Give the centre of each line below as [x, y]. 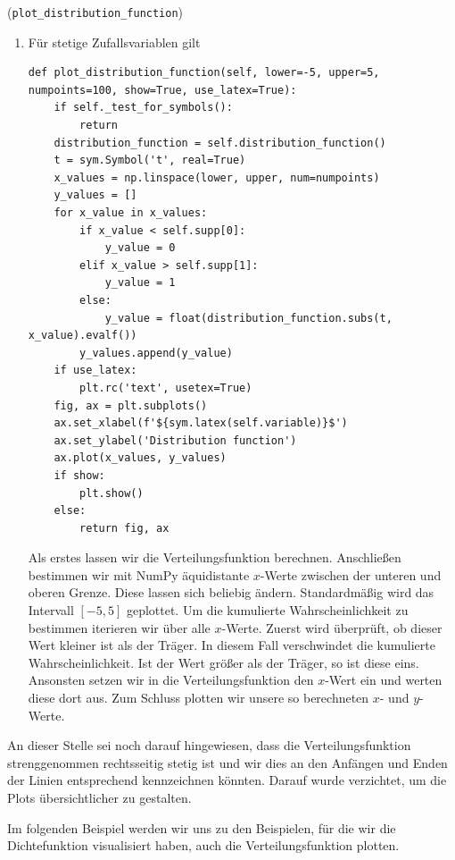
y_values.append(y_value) [156, 353]
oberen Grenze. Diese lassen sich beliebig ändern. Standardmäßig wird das [231, 592]
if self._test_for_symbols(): [143, 108]
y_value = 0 [140, 248]
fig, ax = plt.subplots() [131, 405]
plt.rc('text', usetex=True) [166, 388]
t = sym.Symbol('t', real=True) [150, 160]
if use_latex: [95, 371]
